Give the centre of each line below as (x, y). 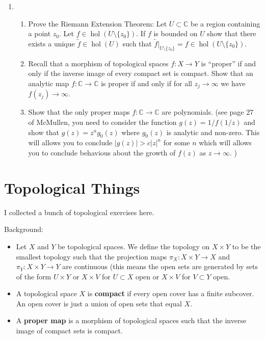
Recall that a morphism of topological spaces (98, 63)
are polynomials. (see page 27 (208, 112)
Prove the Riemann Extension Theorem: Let (98, 23)
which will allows (225, 142)
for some (177, 142)
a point (39, 33)
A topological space (46, 293)
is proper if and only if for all (147, 83)
